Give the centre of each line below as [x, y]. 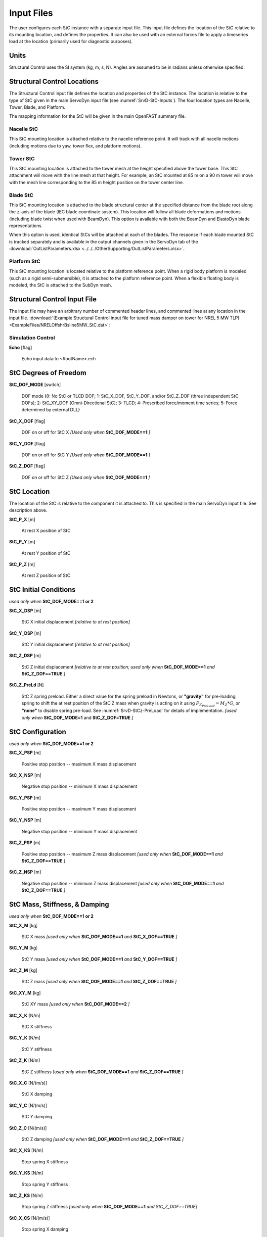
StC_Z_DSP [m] [25, 656]
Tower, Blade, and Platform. [37, 107]
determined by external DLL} [51, 410]
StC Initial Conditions [43, 590]
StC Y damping [37, 1117]
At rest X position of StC [46, 530]
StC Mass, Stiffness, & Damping [59, 905]
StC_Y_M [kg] [23, 948]
